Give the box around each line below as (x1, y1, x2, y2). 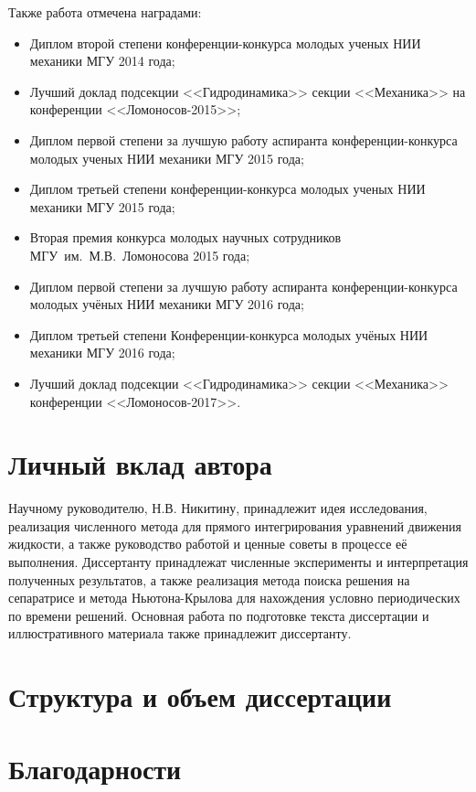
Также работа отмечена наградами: (8, 3, 202, 21)
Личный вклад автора (8, 445, 272, 483)
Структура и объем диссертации (8, 678, 392, 715)
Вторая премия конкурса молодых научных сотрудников (29, 228, 342, 247)
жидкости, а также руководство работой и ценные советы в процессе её (8, 534, 407, 553)
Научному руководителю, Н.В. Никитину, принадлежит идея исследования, (8, 498, 428, 518)
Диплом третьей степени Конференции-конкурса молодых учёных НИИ (29, 325, 428, 344)
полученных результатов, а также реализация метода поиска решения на (8, 570, 410, 589)
